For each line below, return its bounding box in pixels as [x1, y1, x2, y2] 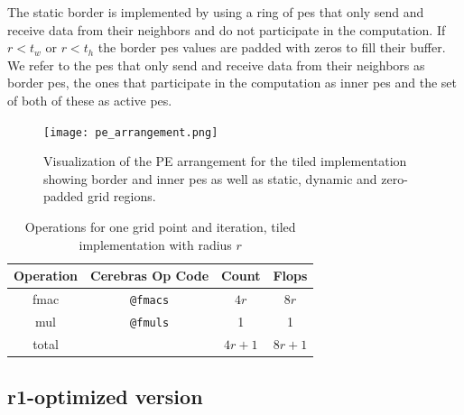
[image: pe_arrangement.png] [43, 125, 218, 139]
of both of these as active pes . [7, 90, 172, 109]
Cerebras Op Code [90, 266, 209, 285]
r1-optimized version [7, 383, 203, 410]
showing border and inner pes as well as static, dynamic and [43, 169, 377, 188]
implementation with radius [79, 235, 232, 254]
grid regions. [88, 187, 156, 206]
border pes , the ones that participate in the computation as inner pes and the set [7, 73, 457, 92]
